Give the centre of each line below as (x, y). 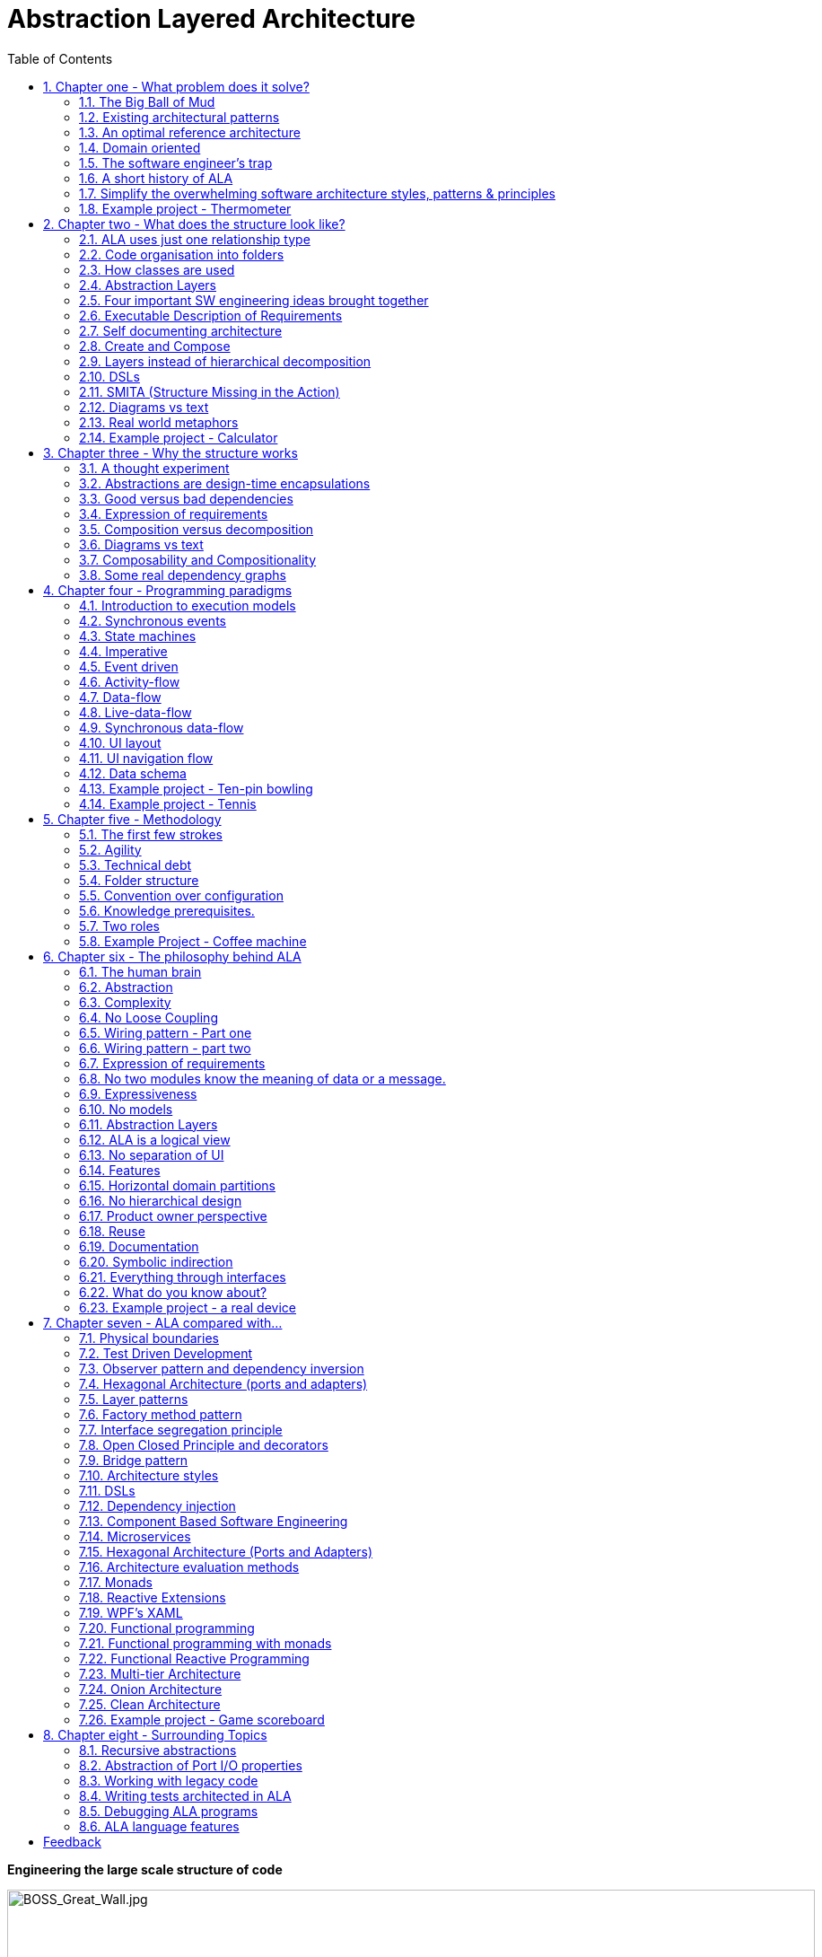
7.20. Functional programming (167, 1628)
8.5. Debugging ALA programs (169, 1811)
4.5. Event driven (129, 666)
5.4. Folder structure (139, 880)
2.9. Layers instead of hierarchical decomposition (225, 361)
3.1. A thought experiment (154, 468)
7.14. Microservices (135, 1536)
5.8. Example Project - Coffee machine (193, 941)
